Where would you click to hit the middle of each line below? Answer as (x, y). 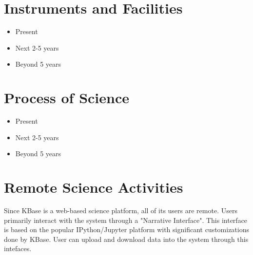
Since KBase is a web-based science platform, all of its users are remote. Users (121, 210)
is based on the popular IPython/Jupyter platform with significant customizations (127, 229)
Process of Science (67, 98)
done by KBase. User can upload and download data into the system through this (126, 239)
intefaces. (18, 248)
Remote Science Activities (94, 187)
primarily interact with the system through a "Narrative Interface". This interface (126, 220)
